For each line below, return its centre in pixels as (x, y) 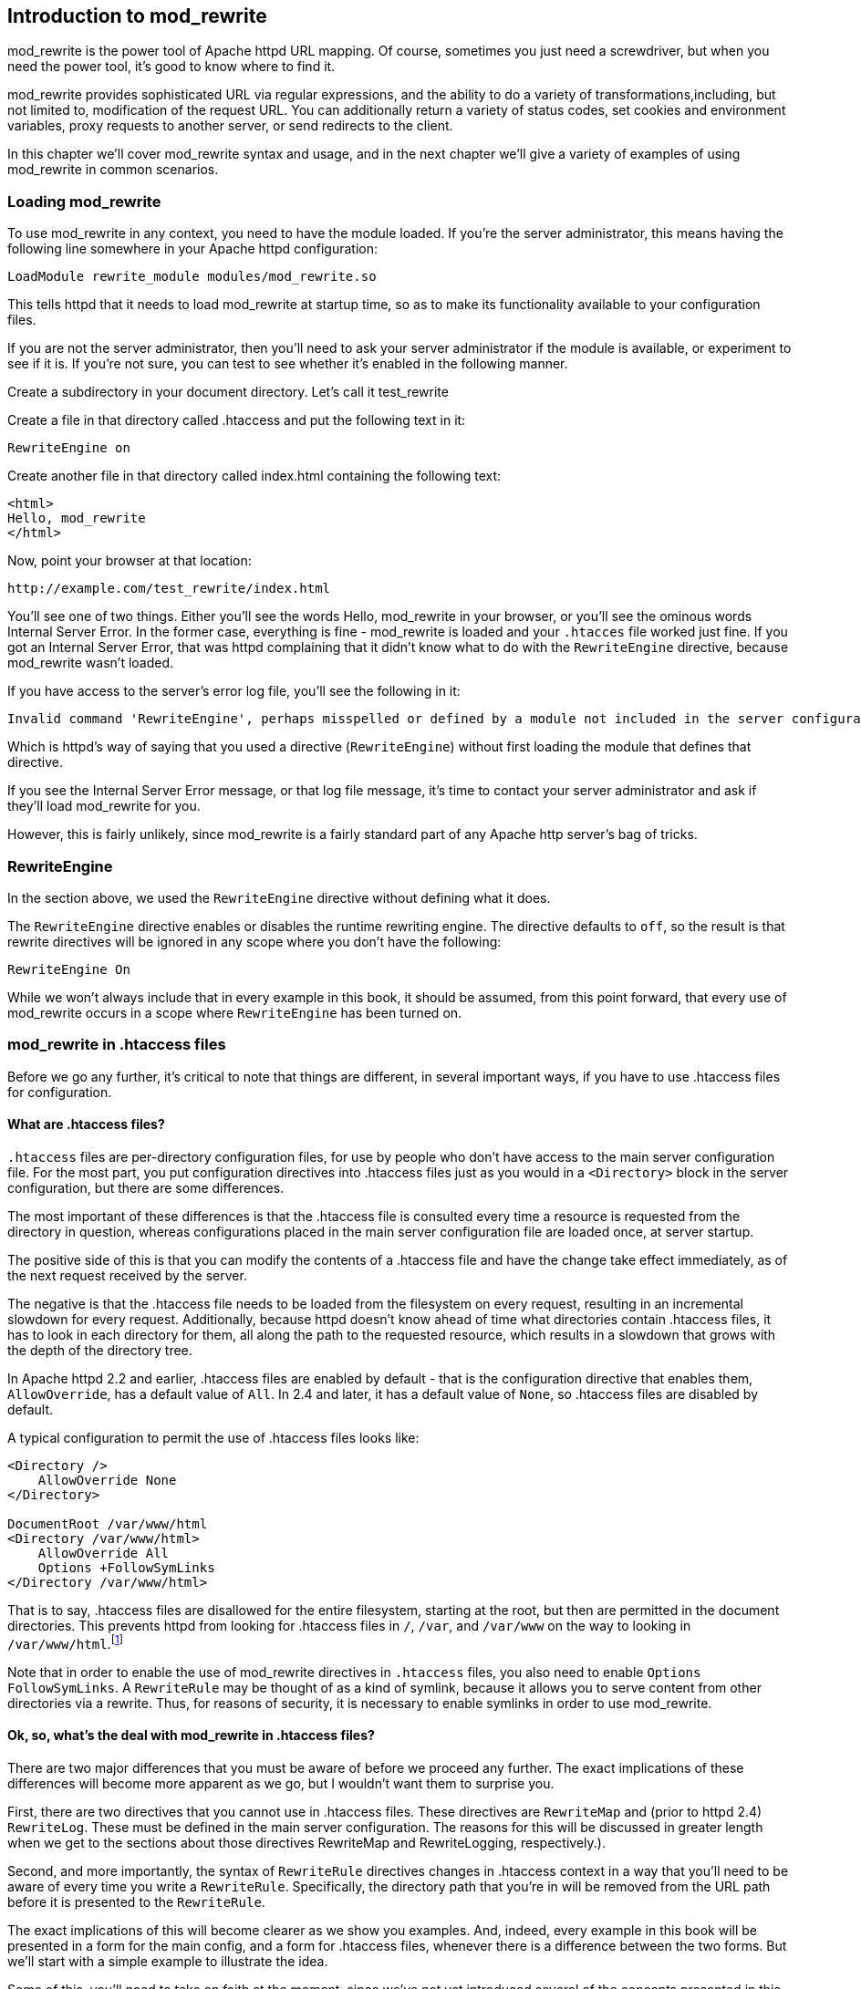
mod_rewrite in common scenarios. (113, 170)
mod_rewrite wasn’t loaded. (91, 663)
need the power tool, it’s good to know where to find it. (171, 67)
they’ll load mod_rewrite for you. (104, 806)
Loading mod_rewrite (84, 201)
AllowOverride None (107, 1480)
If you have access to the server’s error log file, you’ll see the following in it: (234, 691)
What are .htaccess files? (86, 1124)
